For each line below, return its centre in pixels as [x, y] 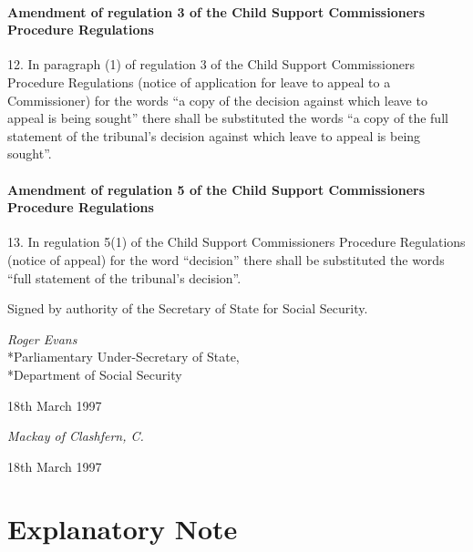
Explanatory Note [123, 529]
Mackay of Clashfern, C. [76, 436]
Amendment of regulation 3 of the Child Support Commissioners [216, 11]
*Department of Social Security [95, 374]
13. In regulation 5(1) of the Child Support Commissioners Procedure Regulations [236, 242]
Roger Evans [42, 338]
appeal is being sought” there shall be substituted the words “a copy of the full [228, 118]
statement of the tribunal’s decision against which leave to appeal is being [214, 135]
